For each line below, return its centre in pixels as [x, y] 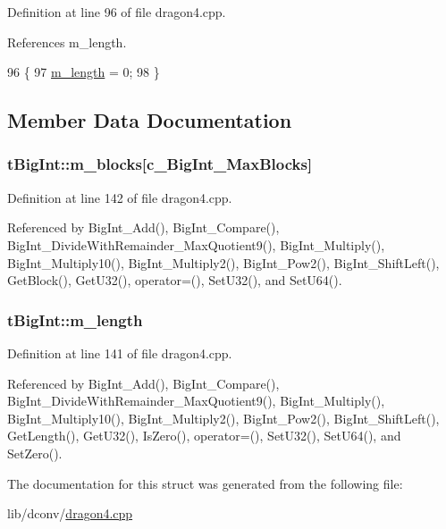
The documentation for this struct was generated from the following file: [205, 483]
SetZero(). [35, 453]
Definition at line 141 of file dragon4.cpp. [120, 353]
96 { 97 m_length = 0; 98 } [84, 72]
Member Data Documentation [150, 120]
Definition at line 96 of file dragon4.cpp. [117, 12]
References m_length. [67, 42]
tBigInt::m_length [75, 319]
